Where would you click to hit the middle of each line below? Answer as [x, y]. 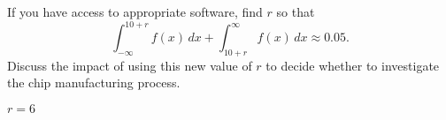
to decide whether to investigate [353, 65]
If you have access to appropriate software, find [135, 11]
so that [296, 11]
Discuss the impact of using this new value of [130, 65]
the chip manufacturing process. [94, 82]
